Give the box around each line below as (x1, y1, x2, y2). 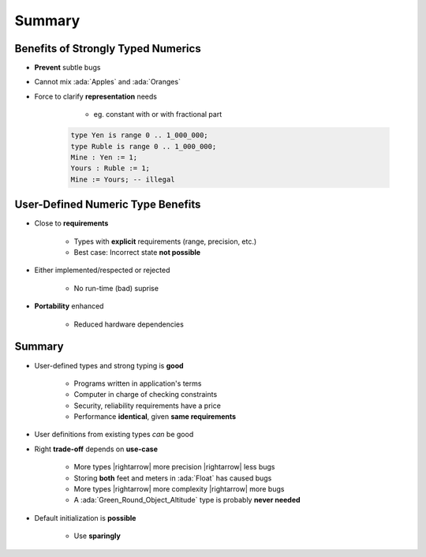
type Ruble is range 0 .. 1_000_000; (70, 142, 217, 151)
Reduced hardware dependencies (73, 320, 185, 329)
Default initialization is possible (34, 513, 136, 522)
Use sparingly (73, 531, 121, 540)
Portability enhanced (34, 301, 104, 311)
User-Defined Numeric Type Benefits (14, 198, 201, 211)
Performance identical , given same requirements (73, 412, 237, 421)
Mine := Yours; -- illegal (70, 174, 175, 184)
